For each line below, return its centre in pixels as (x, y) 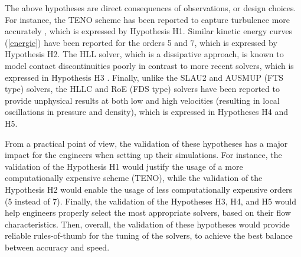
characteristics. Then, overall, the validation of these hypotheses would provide (147, 224)
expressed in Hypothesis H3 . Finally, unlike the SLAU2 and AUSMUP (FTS (144, 77)
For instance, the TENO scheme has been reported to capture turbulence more (148, 19)
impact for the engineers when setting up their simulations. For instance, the (143, 155)
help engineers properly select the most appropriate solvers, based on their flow (148, 212)
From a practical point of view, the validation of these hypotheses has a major (146, 143)
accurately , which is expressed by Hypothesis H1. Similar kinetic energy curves (149, 31)
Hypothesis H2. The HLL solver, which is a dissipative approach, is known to (144, 54)
